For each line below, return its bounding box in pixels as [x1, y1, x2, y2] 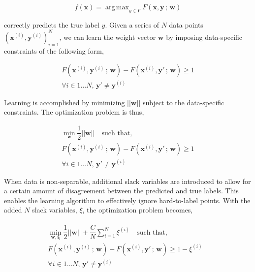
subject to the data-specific [142, 97, 224, 107]
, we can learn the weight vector [59, 31, 156, 42]
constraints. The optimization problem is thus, [4, 107, 144, 117]
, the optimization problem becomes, [82, 205, 193, 215]
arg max [105, 4, 129, 11]
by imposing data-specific [166, 31, 243, 42]
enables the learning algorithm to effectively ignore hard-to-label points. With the [4, 195, 251, 205]
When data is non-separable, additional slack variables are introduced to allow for [4, 176, 251, 186]
